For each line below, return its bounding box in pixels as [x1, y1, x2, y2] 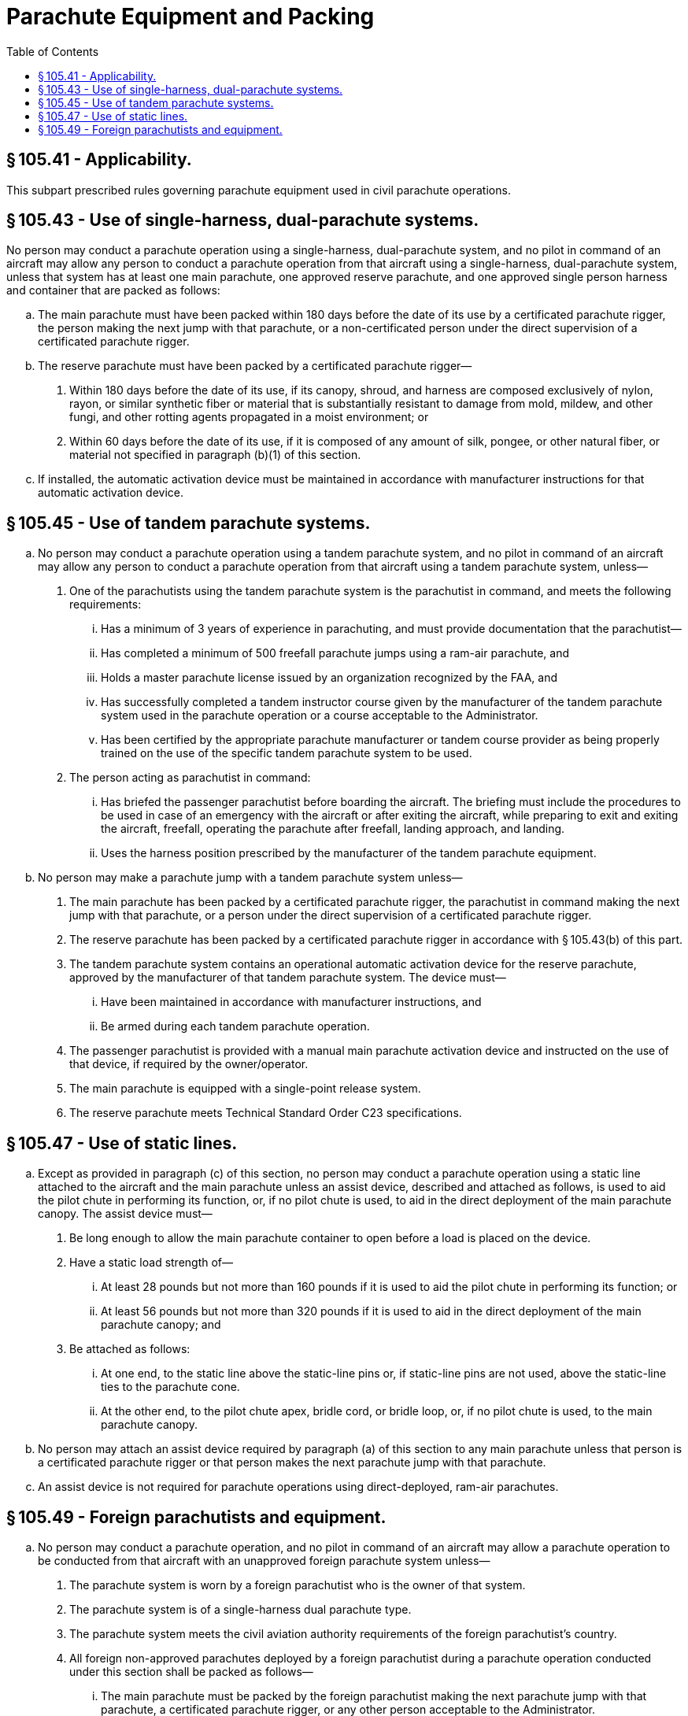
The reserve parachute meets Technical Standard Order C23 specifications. [69, 1106, 462, 1120]
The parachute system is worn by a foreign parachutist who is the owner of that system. [69, 1577, 526, 1592]
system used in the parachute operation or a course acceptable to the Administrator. [101, 708, 538, 723]
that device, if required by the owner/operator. [69, 1057, 309, 1071]
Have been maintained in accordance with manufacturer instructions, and [101, 995, 482, 1009]
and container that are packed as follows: [6, 283, 220, 298]
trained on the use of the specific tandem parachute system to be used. [101, 746, 472, 760]
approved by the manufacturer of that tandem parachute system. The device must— [69, 971, 506, 985]
